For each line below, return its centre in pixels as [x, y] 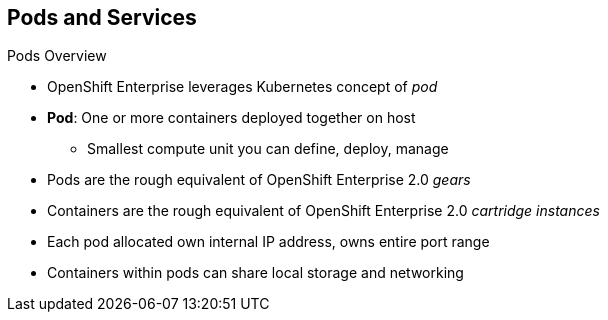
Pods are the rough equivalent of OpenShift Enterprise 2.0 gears [259, 180]
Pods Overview [57, 56]
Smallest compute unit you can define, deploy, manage [268, 149]
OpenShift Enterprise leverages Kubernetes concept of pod [242, 87]
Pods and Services [102, 17]
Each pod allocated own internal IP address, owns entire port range [268, 242]
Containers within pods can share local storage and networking [255, 273]
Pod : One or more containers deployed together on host [231, 118]
